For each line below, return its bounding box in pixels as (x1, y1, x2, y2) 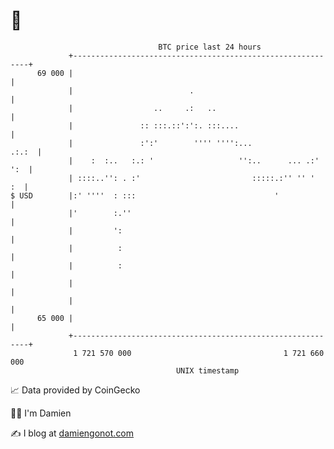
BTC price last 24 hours (158, 42, 262, 52)
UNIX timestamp (175, 365, 240, 376)
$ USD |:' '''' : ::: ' (10, 190, 280, 201)
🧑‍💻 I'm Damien (10, 407, 72, 419)
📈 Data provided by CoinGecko (10, 384, 141, 396)
